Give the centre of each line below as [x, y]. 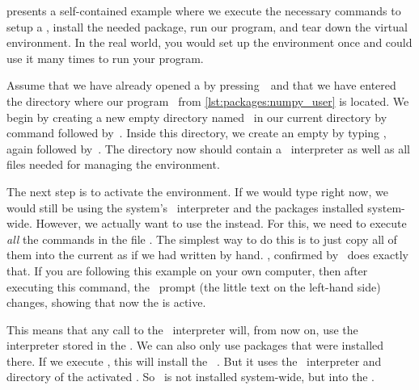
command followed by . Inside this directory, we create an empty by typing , [197, 133]
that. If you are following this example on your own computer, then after [187, 270]
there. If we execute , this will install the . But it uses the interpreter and [194, 361]
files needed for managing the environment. [113, 164]
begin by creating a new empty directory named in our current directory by [197, 117]
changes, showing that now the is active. [106, 302]
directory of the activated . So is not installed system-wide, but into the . [190, 377]
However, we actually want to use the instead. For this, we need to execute [221, 223]
